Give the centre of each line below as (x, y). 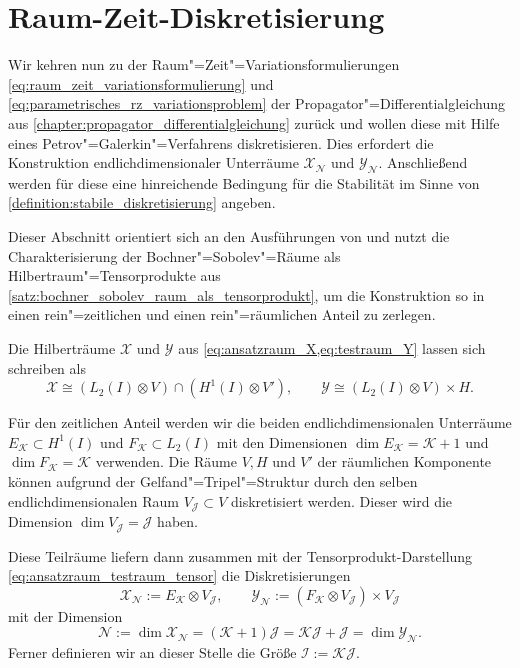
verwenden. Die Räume (166, 461)
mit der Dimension (65, 615)
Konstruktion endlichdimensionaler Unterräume (153, 162)
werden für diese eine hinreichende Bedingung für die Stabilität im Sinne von (244, 182)
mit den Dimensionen (282, 441)
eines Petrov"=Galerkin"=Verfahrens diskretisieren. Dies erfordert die (221, 142)
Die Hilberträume (62, 348)
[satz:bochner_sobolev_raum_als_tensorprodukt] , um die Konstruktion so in (246, 294)
